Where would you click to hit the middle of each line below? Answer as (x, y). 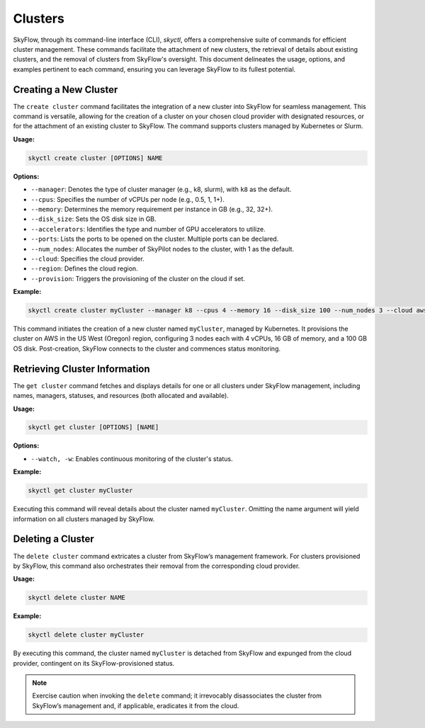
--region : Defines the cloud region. (84, 268)
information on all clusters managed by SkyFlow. (84, 519)
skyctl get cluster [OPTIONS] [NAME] (93, 427)
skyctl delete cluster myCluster (86, 635)
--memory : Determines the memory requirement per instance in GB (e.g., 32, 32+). (152, 209)
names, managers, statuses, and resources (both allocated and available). (121, 396)
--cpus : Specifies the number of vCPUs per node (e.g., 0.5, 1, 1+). (127, 199)
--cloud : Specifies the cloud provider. (87, 258)
